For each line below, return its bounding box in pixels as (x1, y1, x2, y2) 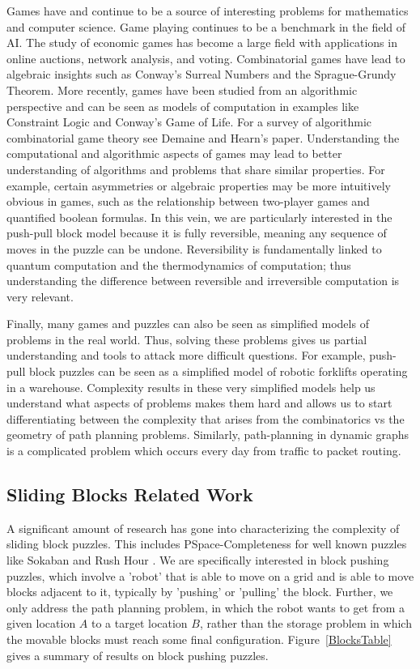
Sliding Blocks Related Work (6, 482, 253, 507)
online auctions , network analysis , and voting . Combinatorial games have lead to (6, 49, 405, 66)
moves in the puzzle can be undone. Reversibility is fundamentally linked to (6, 240, 382, 257)
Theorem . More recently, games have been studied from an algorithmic (6, 81, 358, 98)
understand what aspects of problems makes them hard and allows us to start (6, 394, 392, 411)
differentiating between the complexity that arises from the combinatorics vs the (6, 410, 405, 427)
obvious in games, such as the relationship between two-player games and (6, 193, 370, 210)
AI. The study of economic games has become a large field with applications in (6, 34, 397, 51)
